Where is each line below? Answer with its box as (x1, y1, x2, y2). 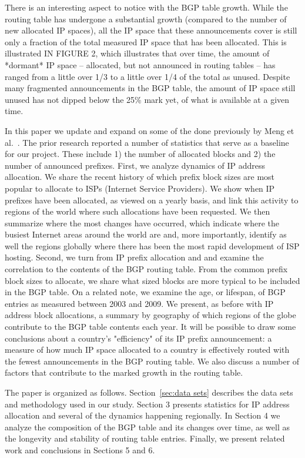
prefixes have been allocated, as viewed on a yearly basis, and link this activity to (5, 193, 299, 206)
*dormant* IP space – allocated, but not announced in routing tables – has (5, 58, 276, 71)
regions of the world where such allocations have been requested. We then (5, 205, 270, 218)
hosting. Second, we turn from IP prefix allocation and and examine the (5, 251, 264, 263)
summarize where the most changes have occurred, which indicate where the (5, 216, 280, 229)
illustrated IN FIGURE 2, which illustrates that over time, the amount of (5, 47, 270, 59)
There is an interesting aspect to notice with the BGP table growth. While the (5, 1, 288, 13)
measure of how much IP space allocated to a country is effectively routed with (5, 343, 290, 356)
